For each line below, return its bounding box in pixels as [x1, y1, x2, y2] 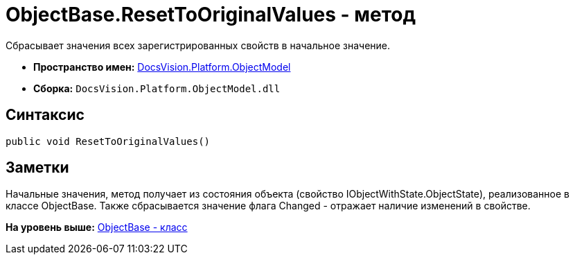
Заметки [6, 159, 69, 177]
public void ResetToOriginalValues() [6, 135, 211, 147]
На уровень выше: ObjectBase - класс [6, 221, 188, 234]
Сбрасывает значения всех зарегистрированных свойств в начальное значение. [6, 39, 391, 51]
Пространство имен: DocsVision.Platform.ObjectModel [33, 60, 291, 73]
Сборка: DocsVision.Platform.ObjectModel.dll [33, 82, 281, 94]
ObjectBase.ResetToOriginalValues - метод [6, 3, 416, 26]
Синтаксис [6, 106, 85, 124]
